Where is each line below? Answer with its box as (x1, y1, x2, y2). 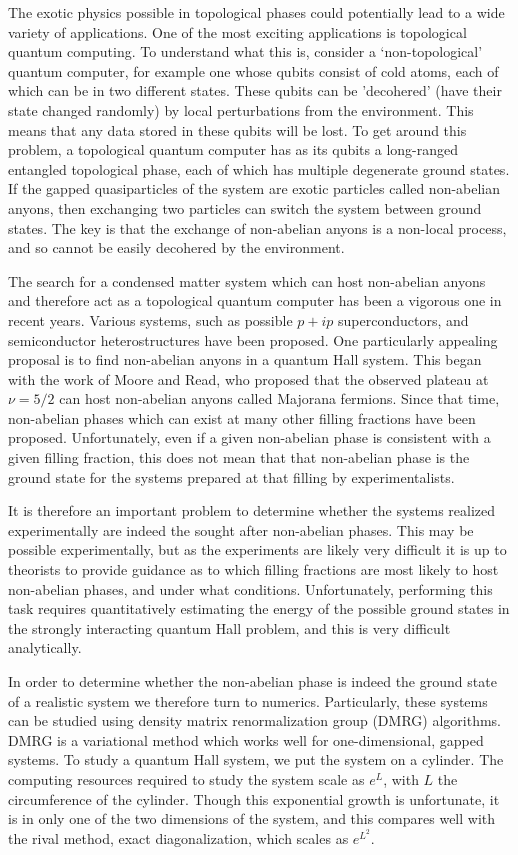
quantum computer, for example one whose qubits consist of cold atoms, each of (8, 60, 499, 81)
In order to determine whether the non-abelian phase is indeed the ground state (8, 671, 497, 691)
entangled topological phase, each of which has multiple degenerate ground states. (8, 158, 510, 179)
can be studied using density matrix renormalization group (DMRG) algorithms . (8, 710, 501, 731)
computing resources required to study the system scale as (8, 768, 365, 789)
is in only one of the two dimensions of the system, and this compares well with (8, 808, 496, 829)
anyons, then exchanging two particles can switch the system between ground (8, 197, 482, 218)
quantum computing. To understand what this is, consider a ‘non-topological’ (8, 41, 483, 62)
